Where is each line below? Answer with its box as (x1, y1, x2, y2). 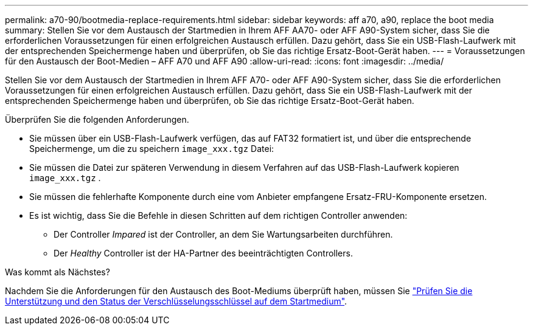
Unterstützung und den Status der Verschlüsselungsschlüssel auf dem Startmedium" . (5, 296, 347, 306)
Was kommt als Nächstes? (5, 267, 110, 277)
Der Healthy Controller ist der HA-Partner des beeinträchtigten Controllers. (54, 248, 353, 258)
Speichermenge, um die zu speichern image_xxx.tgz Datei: (29, 143, 274, 154)
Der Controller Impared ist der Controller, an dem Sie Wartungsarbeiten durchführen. (54, 229, 393, 239)
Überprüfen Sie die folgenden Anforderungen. (5, 114, 189, 125)
